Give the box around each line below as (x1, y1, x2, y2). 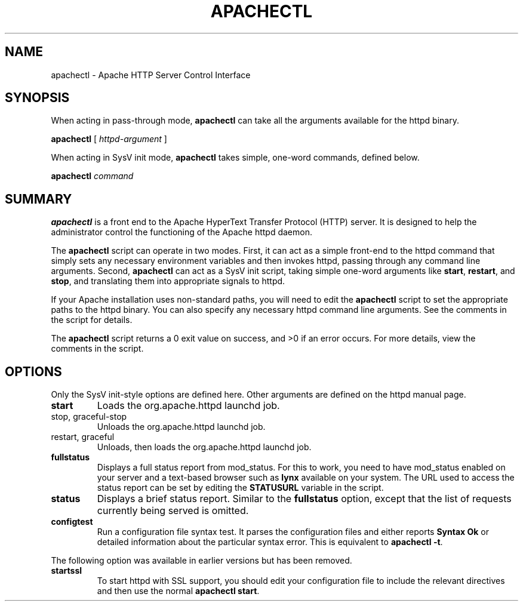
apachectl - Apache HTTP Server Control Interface (51, 69, 251, 80)
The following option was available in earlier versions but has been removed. (51, 555, 352, 566)
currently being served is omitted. (97, 505, 249, 517)
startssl (51, 565, 82, 576)
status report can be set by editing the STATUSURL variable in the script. (97, 482, 384, 493)
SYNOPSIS (5, 90, 70, 106)
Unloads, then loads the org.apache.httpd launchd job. (97, 442, 312, 453)
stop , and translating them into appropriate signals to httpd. (51, 276, 285, 287)
